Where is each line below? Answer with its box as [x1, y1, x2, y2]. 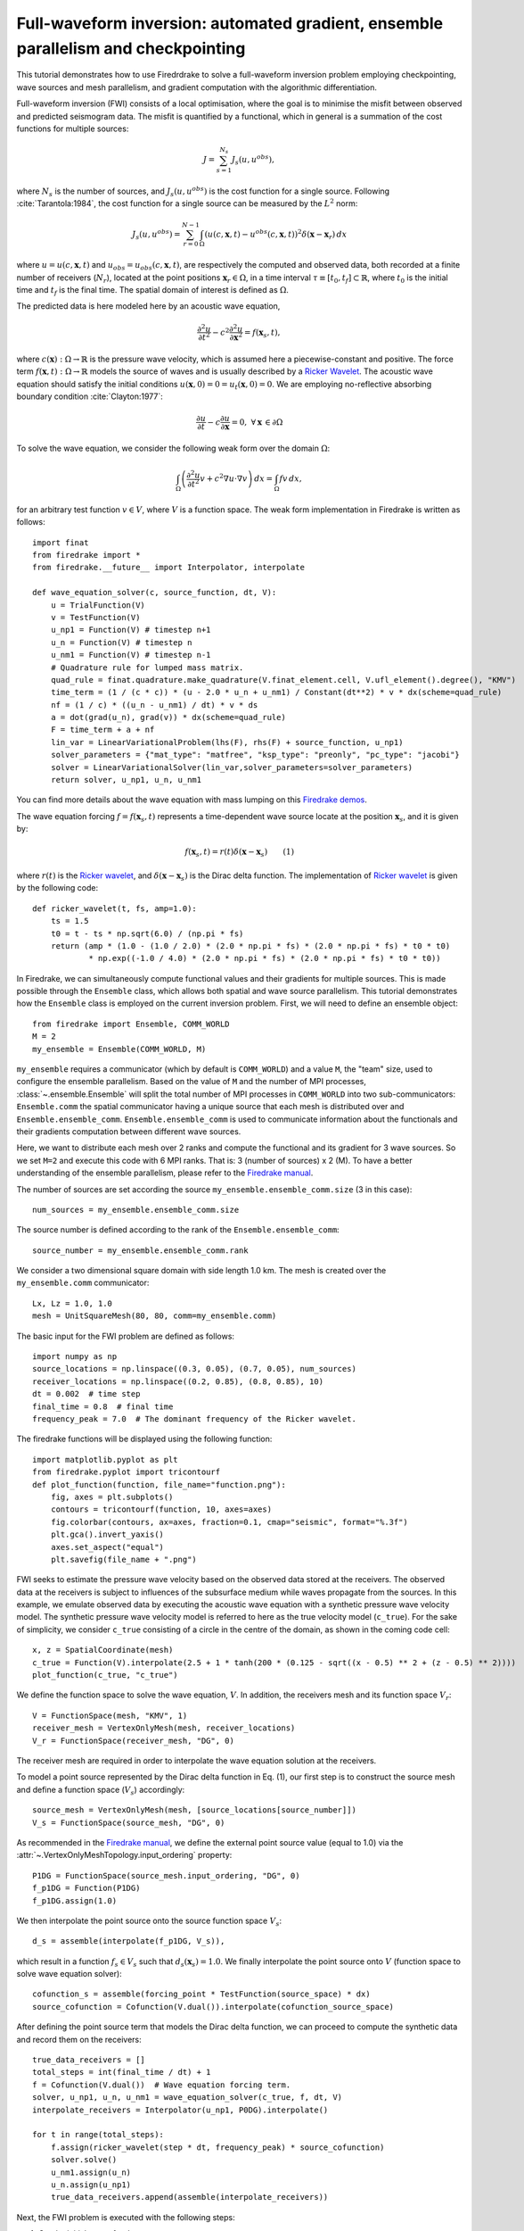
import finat [32, 537, 89, 548]
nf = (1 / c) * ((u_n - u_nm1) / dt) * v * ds [50, 700, 258, 709]
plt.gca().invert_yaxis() [50, 1530, 165, 1539]
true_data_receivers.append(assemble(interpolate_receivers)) [50, 2192, 329, 2202]
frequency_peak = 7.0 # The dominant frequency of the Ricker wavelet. [32, 1414, 356, 1423]
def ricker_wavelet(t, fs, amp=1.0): [32, 903, 198, 914]
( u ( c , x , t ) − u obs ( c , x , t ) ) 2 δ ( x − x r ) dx [204, 228, 348, 241]
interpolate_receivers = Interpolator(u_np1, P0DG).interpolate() [32, 2104, 329, 2115]
